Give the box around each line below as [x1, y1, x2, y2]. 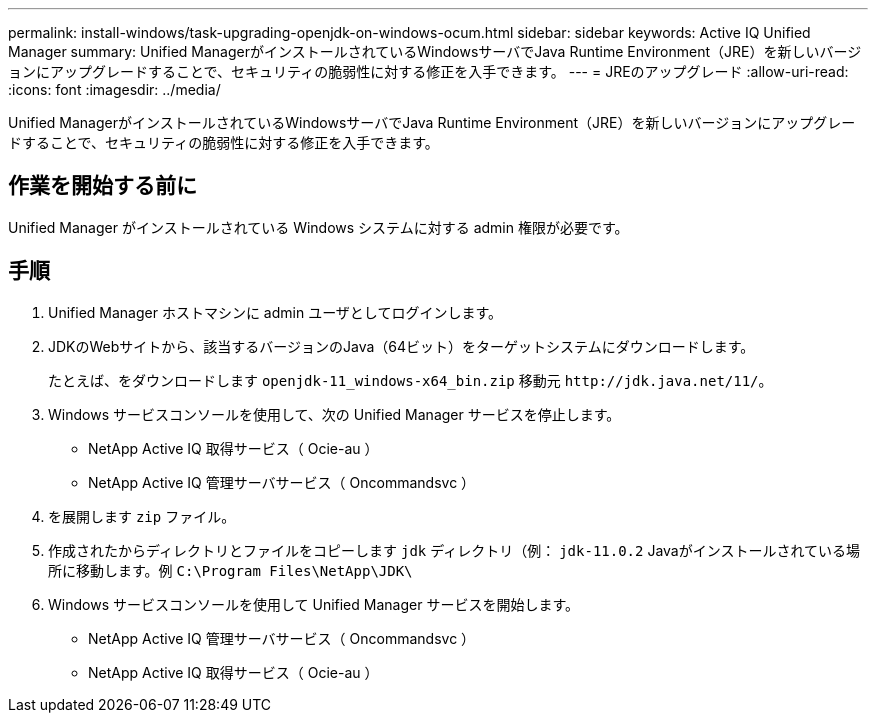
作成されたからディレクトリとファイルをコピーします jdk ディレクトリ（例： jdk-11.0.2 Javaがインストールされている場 [48, 541, 861, 559]
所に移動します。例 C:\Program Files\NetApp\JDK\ [48, 561, 413, 579]
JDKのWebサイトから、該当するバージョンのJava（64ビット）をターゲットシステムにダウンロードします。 [48, 337, 755, 355]
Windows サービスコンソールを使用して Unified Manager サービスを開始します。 [48, 595, 579, 613]
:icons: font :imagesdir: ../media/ [8, 81, 221, 98]
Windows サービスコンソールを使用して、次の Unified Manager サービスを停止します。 [48, 405, 621, 423]
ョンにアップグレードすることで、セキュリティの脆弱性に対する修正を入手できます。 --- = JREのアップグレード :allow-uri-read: [8, 63, 849, 80]
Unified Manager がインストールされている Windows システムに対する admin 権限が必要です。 [8, 218, 629, 236]
